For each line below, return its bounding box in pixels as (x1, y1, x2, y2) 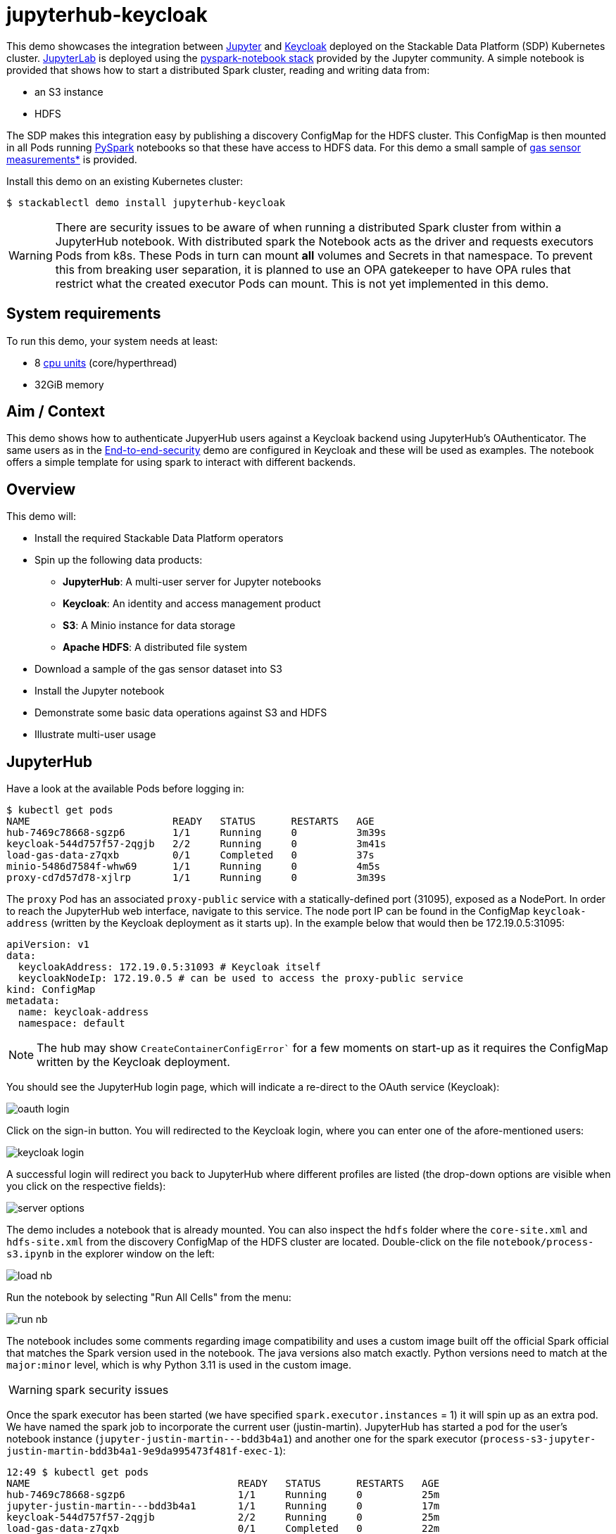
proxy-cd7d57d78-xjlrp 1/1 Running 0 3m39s (6, 872, 386, 884)
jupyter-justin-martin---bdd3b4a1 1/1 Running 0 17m (6, 1500, 440, 1512)
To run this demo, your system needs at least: (6, 334, 218, 347)
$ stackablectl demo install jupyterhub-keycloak (6, 196, 286, 208)
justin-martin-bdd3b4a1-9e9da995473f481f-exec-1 (6, 1445, 279, 1457)
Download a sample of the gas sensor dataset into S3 (34, 663, 282, 676)
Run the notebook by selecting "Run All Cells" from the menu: (6, 1291, 291, 1304)
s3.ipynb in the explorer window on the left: (6, 1248, 215, 1260)
